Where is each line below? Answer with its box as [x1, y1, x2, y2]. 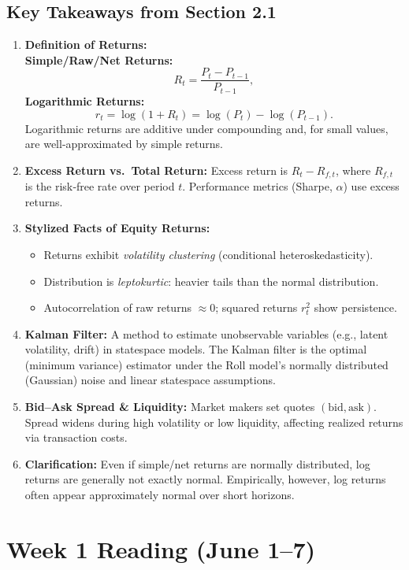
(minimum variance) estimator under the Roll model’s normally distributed [24, 356, 389, 372]
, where [335, 161, 371, 178]
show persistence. [314, 299, 397, 316]
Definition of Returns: [24, 36, 147, 53]
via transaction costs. [24, 429, 128, 446]
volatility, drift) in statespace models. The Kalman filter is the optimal [24, 341, 367, 357]
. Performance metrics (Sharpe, [182, 178, 333, 194]
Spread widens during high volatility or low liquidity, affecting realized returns [24, 413, 403, 430]
